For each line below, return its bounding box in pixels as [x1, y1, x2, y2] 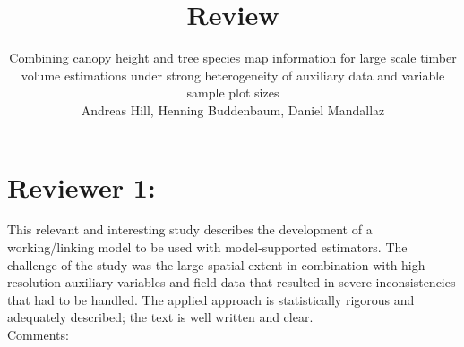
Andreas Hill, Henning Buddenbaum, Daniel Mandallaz [81, 100, 385, 119]
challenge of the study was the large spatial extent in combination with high [7, 255, 425, 274]
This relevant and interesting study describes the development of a [7, 220, 373, 239]
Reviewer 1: [7, 168, 156, 205]
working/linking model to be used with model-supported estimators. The [7, 238, 408, 257]
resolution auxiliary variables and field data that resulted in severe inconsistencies [7, 273, 456, 292]
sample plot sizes [186, 83, 279, 102]
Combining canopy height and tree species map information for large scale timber [9, 48, 457, 67]
